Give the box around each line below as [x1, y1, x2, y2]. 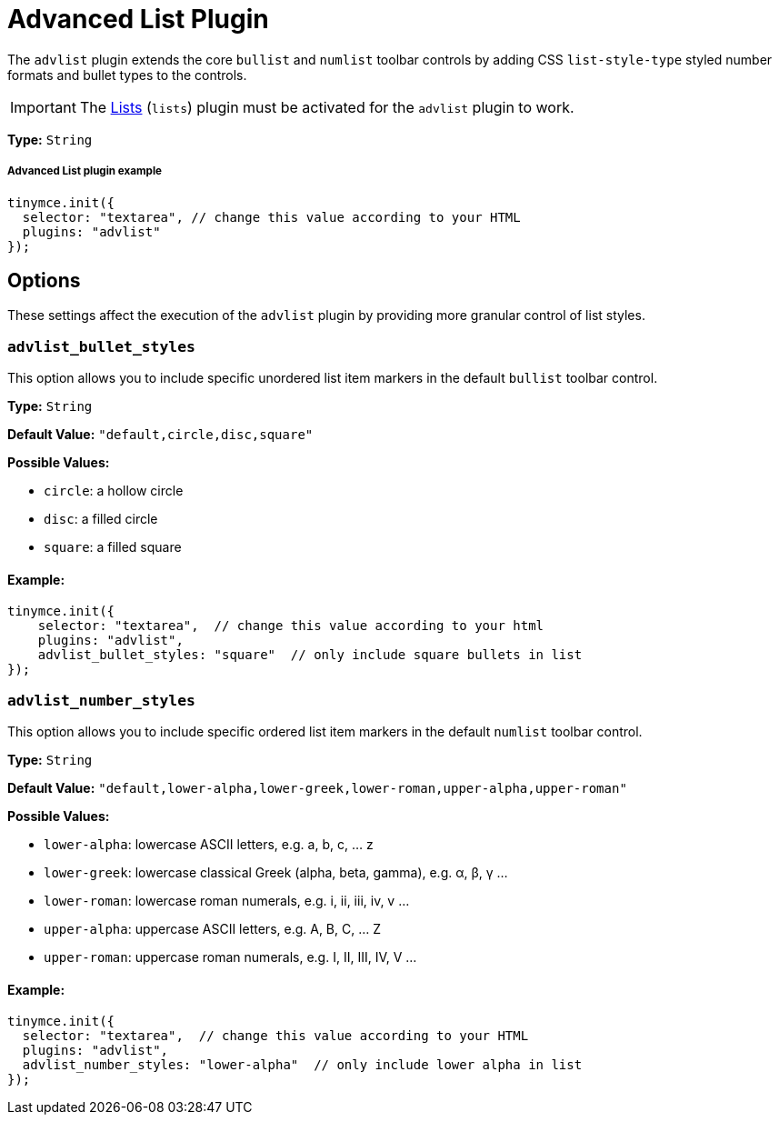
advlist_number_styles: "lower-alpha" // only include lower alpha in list [22, 1057, 583, 1073]
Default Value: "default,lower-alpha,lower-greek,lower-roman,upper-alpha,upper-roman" [7, 780, 627, 796]
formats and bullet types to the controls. [7, 66, 247, 83]
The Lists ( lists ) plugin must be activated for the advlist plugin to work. [79, 97, 574, 116]
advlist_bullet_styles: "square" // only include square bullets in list [37, 647, 583, 663]
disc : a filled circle [44, 511, 158, 527]
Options [7, 268, 81, 292]
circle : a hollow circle [44, 483, 184, 499]
